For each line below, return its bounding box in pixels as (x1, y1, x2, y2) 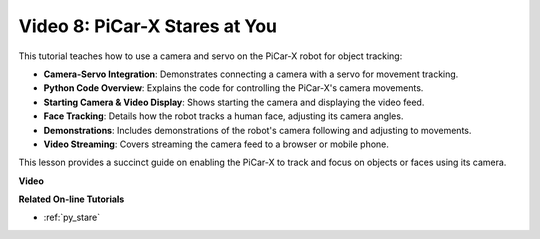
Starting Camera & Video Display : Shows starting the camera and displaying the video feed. (43, 96, 425, 108)
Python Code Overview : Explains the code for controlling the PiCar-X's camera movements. (43, 82, 424, 94)
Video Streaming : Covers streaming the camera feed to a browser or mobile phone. (43, 138, 390, 150)
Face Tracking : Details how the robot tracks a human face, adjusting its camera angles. (43, 110, 404, 122)
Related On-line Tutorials (18, 193, 125, 205)
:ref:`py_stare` (43, 211, 101, 224)
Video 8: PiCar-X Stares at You (18, 15, 278, 37)
